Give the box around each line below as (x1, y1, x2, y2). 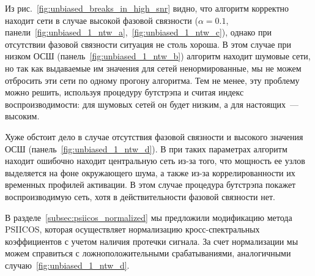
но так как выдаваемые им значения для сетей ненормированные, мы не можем (5, 61, 302, 74)
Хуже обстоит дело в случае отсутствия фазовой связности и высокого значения (5, 130, 303, 143)
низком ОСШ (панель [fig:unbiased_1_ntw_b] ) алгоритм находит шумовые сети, (5, 50, 311, 62)
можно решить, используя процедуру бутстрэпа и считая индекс (5, 86, 244, 99)
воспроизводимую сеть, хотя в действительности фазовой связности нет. (5, 190, 275, 203)
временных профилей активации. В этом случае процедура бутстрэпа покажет (5, 178, 296, 191)
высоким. (5, 110, 40, 122)
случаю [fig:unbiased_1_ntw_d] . (5, 258, 130, 271)
